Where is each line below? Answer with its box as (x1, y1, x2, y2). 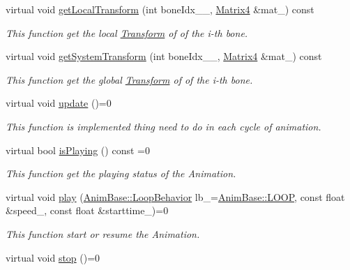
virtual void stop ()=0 (6, 250, 100, 264)
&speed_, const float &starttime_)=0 (6, 203, 169, 218)
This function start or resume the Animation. (6, 226, 200, 241)
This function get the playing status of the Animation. (6, 166, 236, 181)
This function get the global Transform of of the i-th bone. (6, 72, 253, 87)
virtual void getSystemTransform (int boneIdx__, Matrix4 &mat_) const (6, 49, 322, 63)
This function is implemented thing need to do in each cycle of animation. (6, 119, 321, 133)
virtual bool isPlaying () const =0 (6, 142, 150, 157)
